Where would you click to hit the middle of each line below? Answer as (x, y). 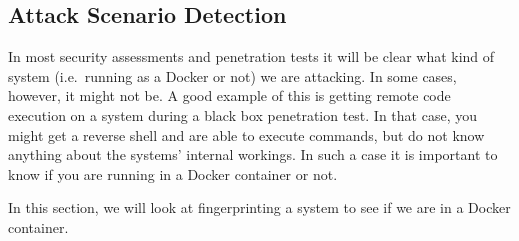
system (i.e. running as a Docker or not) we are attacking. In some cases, (232, 75)
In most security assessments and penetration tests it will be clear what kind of (251, 56)
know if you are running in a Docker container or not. (173, 173)
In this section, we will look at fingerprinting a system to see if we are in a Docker (259, 207)
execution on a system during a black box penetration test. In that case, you (242, 114)
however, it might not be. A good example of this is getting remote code (229, 95)
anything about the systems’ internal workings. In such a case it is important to (253, 154)
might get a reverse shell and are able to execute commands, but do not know (246, 134)
